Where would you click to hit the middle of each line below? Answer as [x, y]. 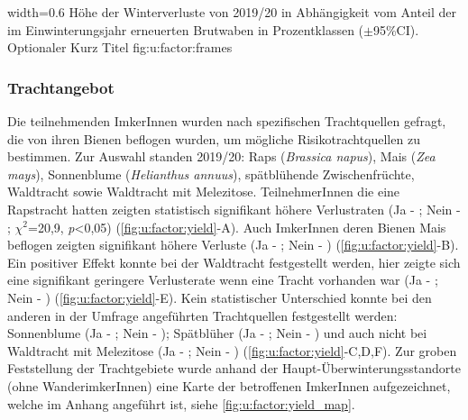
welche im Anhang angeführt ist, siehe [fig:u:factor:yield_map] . [181, 403]
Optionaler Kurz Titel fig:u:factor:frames [120, 47]
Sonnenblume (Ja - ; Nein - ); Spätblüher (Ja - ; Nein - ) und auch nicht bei [217, 333]
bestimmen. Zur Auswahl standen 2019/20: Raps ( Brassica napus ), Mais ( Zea [221, 156]
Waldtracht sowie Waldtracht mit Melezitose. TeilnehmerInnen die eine [204, 192]
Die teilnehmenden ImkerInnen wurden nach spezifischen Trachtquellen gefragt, [227, 121]
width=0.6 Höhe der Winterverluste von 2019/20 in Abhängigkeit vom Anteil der [232, 12]
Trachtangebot [61, 87]
